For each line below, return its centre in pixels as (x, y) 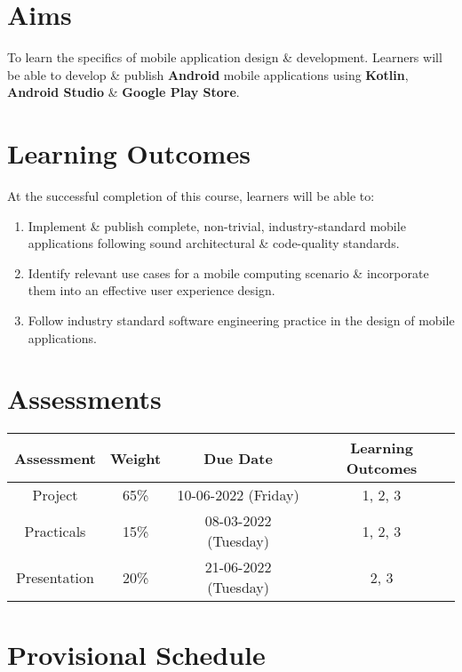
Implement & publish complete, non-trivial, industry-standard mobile (217, 225)
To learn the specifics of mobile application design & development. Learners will (225, 57)
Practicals (55, 531)
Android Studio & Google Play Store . (123, 92)
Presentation (55, 577)
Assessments (84, 399)
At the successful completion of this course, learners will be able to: (191, 196)
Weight (136, 458)
